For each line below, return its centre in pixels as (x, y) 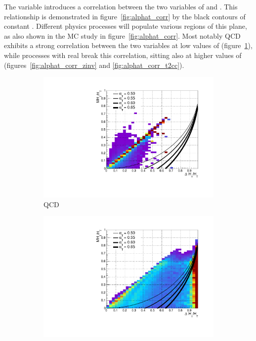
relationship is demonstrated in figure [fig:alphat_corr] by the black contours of (125, 16)
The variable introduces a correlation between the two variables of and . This (121, 6)
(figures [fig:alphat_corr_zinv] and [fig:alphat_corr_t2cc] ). (94, 65)
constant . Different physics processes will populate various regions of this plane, (126, 26)
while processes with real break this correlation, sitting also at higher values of (123, 55)
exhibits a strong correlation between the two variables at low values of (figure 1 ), (128, 45)
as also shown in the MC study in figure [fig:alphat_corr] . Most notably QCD (122, 35)
